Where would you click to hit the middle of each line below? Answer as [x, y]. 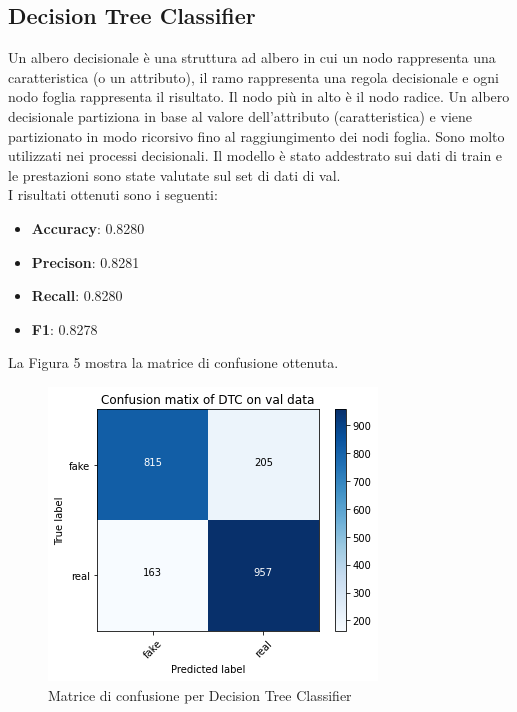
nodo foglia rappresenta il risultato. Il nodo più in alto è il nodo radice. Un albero [259, 96]
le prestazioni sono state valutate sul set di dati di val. [174, 174]
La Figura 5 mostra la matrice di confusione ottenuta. [173, 362]
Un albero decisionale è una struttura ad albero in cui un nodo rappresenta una [252, 57]
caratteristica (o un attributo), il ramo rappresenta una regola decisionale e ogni [253, 76]
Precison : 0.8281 [85, 261]
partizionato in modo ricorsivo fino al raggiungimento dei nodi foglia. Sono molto [256, 135]
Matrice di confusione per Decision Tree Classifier [200, 694]
